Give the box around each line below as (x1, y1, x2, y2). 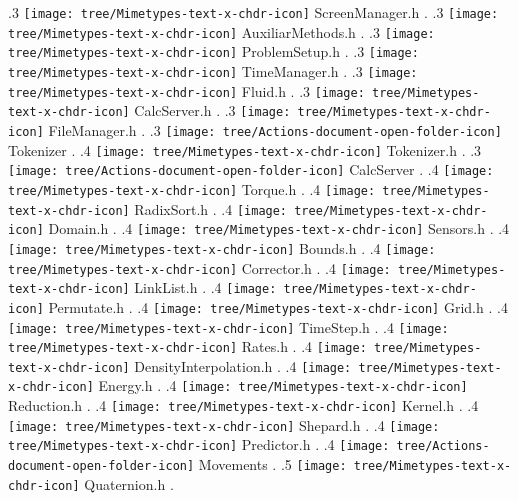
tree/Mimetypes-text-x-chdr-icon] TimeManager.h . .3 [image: (8, 60, 418, 81)
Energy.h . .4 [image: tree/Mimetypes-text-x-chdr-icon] (98, 375, 468, 396)
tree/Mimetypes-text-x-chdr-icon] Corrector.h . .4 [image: (8, 257, 391, 278)
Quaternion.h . (84, 473, 174, 494)
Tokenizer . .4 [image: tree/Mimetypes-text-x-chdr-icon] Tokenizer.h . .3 (8, 139, 482, 160)
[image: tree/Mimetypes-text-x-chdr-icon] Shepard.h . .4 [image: (8, 414, 440, 435)
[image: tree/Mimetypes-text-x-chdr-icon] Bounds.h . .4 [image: (8, 237, 436, 258)
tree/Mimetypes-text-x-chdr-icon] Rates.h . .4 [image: (8, 336, 367, 357)
